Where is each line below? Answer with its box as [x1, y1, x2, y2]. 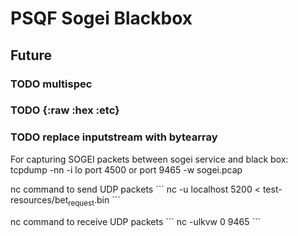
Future [10, 47, 53, 64]
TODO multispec [10, 77, 93, 91]
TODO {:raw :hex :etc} [10, 103, 120, 117]
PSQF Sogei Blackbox [10, 7, 193, 30]
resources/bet [10, 193, 69, 206]
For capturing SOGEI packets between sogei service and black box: [10, 153, 289, 165]
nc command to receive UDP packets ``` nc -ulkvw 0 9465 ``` [10, 215, 261, 227]
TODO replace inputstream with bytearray [10, 130, 218, 144]
